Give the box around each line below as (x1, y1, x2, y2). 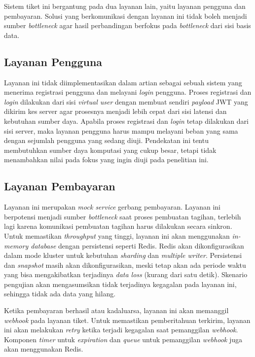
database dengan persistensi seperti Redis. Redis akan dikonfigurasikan (31, 240, 244, 250)
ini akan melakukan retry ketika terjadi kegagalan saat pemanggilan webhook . (4, 324, 238, 335)
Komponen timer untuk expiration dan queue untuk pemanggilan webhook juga (4, 334, 242, 344)
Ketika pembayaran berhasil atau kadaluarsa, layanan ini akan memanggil (4, 305, 229, 316)
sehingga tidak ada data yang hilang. (4, 288, 116, 299)
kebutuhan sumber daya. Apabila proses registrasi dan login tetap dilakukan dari (4, 115, 249, 126)
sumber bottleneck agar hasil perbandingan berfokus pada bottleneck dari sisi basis (4, 20, 251, 31)
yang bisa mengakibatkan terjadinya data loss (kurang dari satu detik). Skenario (4, 269, 248, 280)
